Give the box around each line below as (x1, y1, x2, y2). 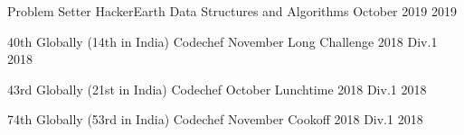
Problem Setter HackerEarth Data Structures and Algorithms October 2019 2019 (7, 2, 457, 20)
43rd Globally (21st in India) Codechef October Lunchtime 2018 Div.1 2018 (7, 79, 427, 98)
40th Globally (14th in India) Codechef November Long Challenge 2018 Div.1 (7, 31, 438, 50)
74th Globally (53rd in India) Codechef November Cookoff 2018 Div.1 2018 (7, 110, 423, 129)
